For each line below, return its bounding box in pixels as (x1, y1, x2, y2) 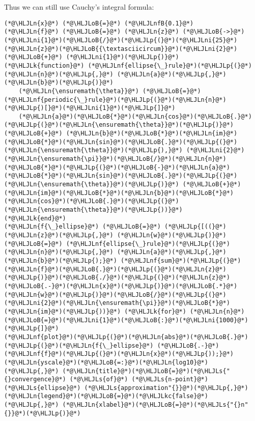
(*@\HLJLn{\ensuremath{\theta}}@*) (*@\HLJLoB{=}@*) (18, 87, 201, 95)
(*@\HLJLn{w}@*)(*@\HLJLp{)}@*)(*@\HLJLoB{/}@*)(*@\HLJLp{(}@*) (4, 291, 226, 298)
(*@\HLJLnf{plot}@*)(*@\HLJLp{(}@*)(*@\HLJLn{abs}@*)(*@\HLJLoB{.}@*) (4, 333, 248, 341)
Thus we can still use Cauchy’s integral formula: (4, 2, 154, 12)
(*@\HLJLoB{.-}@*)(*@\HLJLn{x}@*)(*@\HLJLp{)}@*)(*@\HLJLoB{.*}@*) (4, 282, 238, 290)
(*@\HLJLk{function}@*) (4, 62, 84, 69)
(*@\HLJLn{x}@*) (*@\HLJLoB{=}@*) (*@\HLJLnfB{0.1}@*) (4, 19, 194, 27)
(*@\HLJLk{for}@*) (124, 307, 186, 315)
